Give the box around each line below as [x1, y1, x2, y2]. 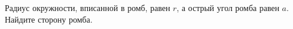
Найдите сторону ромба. [5, 13, 93, 25]
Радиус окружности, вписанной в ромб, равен [5, 2, 171, 13]
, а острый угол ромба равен [177, 2, 279, 13]
